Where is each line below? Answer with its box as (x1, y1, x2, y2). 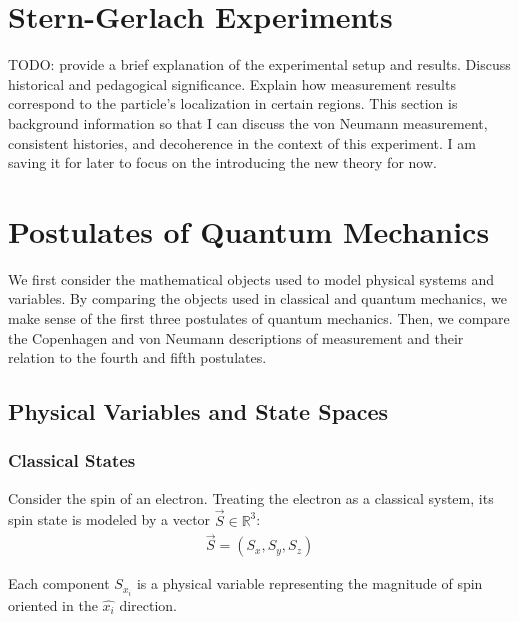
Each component (8, 573, 110, 594)
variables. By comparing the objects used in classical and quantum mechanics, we (8, 288, 507, 309)
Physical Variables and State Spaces (8, 396, 389, 427)
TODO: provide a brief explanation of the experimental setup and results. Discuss (8, 54, 511, 75)
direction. (119, 594, 178, 615)
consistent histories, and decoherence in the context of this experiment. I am (8, 132, 476, 153)
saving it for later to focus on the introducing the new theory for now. (8, 152, 437, 173)
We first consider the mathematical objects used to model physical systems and (8, 268, 494, 289)
